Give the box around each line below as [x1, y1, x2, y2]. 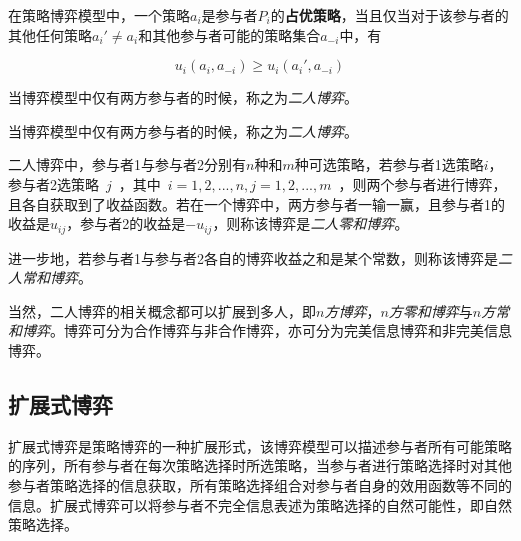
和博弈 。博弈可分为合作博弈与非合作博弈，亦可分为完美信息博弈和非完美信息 [8, 320, 512, 341]
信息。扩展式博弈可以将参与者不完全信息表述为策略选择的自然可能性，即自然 [8, 494, 512, 515]
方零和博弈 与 [388, 300, 473, 321]
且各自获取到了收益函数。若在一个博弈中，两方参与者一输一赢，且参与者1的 [8, 193, 505, 214]
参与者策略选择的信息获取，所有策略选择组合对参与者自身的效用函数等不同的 [8, 474, 512, 495]
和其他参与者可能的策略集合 [138, 24, 321, 45]
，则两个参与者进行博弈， [338, 173, 507, 194]
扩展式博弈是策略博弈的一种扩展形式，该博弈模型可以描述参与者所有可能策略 [8, 435, 512, 456]
